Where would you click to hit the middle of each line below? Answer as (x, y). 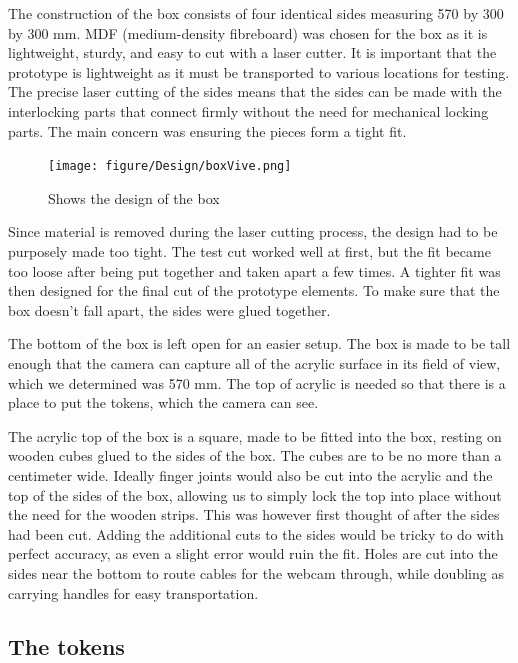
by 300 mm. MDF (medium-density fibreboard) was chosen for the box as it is (248, 32)
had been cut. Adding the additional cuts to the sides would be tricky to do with (256, 533)
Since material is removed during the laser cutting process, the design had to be (253, 231)
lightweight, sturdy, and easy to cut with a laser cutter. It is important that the (252, 52)
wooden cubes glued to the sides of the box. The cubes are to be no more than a (255, 455)
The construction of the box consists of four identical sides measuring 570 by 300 (256, 13)
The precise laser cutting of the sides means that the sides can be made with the (255, 91)
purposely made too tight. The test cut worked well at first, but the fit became (249, 251)
